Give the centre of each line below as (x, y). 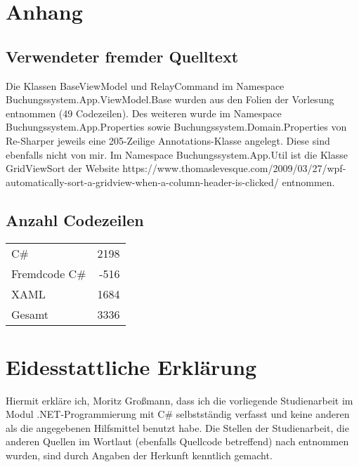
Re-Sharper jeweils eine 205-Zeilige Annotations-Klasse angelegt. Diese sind (168, 140)
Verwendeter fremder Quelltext (122, 56)
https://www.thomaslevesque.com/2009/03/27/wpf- (234, 168)
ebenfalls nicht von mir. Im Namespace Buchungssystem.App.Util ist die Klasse (177, 154)
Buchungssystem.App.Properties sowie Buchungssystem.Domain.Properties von (176, 127)
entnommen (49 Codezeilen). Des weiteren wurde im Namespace (144, 113)
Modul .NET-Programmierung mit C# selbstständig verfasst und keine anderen (178, 414)
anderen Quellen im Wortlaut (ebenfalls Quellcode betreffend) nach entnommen (177, 441)
